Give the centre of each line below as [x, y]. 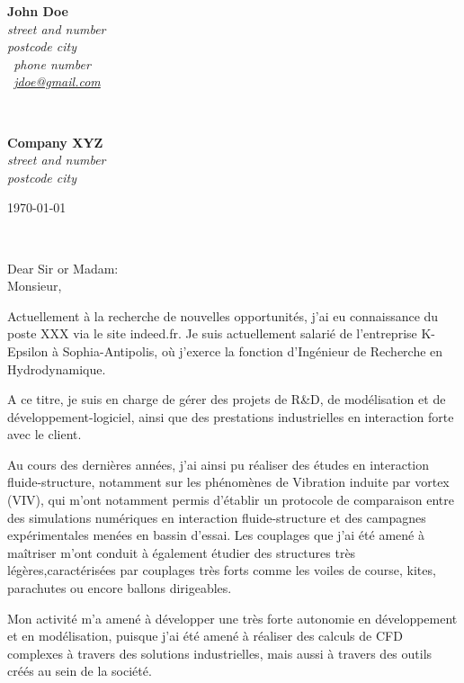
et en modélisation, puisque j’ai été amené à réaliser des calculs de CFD [205, 636]
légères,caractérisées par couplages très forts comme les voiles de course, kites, [222, 570]
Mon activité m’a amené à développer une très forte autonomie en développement [232, 618]
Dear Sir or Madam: [63, 268]
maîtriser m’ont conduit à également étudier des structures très [182, 552]
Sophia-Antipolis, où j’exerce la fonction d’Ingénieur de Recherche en [253, 350]
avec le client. [45, 434]
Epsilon [28, 350]
